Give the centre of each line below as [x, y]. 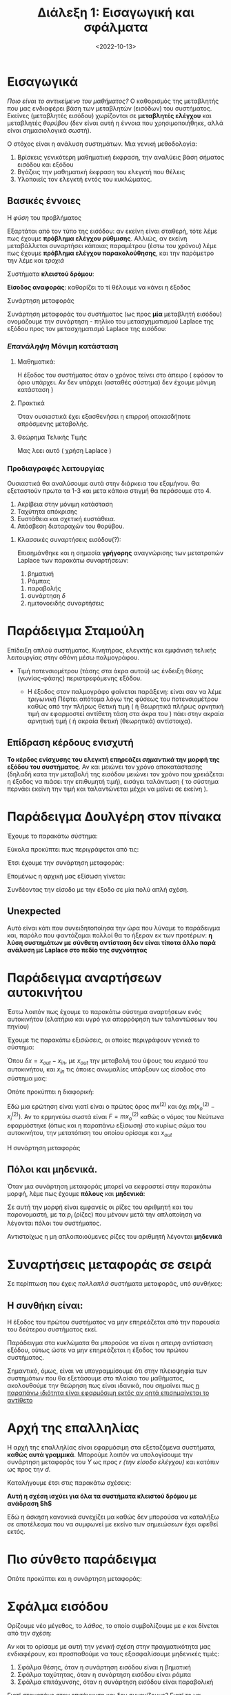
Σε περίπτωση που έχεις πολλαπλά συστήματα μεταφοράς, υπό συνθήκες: [115, 1284]
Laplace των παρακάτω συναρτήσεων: [73, 561]
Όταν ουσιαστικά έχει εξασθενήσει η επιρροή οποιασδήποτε [104, 416]
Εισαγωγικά [43, 82]
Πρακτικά [31, 403]
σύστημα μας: [27, 1078]
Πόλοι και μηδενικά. [52, 1170]
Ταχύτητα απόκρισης [47, 512]
